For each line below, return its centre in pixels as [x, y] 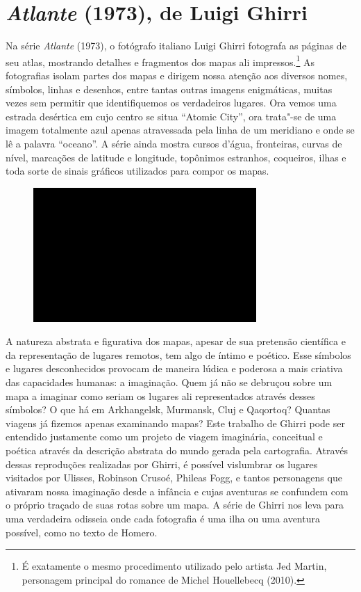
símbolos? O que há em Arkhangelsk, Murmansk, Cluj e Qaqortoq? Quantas [168, 409]
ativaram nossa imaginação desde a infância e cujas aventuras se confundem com [177, 491]
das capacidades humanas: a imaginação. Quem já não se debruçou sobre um [169, 382]
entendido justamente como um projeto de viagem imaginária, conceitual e [164, 437]
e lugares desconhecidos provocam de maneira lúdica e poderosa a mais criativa [174, 368]
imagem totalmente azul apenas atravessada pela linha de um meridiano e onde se [180, 130]
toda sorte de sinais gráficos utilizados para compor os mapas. [137, 171]
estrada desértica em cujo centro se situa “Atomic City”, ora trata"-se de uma [171, 116]
